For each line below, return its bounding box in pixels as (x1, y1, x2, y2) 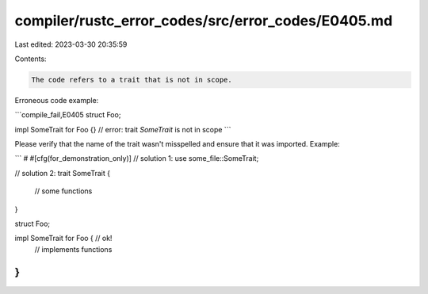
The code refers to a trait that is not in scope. (31, 75, 233, 84)
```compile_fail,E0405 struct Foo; (14, 110, 121, 120)
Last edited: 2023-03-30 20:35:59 (14, 40, 128, 49)
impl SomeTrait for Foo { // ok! (14, 234, 113, 243)
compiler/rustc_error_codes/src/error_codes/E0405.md (14, 12, 393, 29)
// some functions (34, 186, 93, 196)
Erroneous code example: (14, 95, 99, 105)
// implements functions (34, 244, 113, 254)
